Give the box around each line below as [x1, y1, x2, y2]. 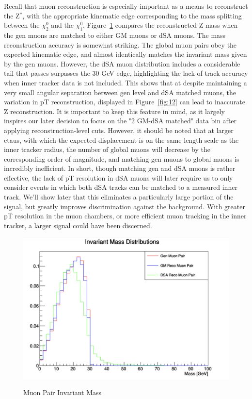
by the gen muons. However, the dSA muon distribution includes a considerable [4, 58, 240, 68]
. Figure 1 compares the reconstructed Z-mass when [83, 20, 238, 30]
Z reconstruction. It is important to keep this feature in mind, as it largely [4, 106, 225, 116]
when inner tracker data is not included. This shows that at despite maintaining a [4, 77, 247, 87]
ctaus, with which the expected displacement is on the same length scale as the [4, 134, 239, 145]
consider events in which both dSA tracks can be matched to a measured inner [4, 182, 237, 192]
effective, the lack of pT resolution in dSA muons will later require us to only [4, 172, 233, 183]
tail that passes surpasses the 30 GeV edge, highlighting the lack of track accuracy [4, 68, 248, 78]
